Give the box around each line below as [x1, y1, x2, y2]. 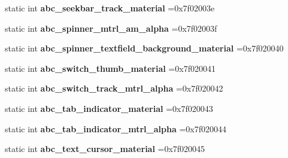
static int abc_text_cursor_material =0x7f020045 [5, 142, 205, 155]
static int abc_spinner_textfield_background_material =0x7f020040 [5, 42, 284, 54]
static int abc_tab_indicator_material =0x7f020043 [5, 102, 213, 114]
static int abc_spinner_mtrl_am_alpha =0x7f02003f [5, 22, 217, 34]
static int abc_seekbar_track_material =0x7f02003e [5, 2, 215, 14]
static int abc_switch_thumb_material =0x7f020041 [5, 62, 216, 74]
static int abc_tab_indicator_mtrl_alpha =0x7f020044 [5, 122, 226, 135]
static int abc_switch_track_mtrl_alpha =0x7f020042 [5, 82, 223, 95]
